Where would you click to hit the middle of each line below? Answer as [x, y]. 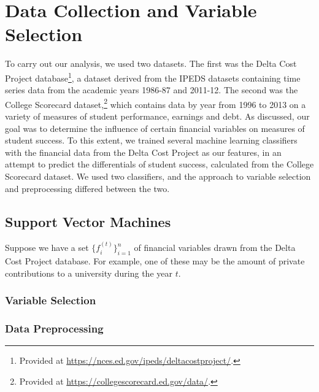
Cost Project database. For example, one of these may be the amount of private [155, 260]
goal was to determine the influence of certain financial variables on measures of [155, 128]
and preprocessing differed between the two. [87, 188]
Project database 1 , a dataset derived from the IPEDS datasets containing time [153, 77]
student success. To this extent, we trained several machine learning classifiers [151, 140]
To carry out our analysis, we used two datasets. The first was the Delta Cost [151, 63]
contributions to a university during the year [89, 273]
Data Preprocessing [54, 328]
